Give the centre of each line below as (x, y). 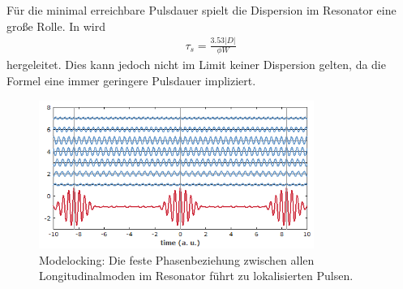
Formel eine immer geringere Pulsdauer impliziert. (131, 81)
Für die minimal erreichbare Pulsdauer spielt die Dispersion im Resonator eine (201, 10)
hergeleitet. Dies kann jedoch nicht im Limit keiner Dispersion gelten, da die (196, 65)
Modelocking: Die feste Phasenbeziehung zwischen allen (177, 259)
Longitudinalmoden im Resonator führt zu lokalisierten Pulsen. (196, 276)
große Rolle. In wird (56, 26)
